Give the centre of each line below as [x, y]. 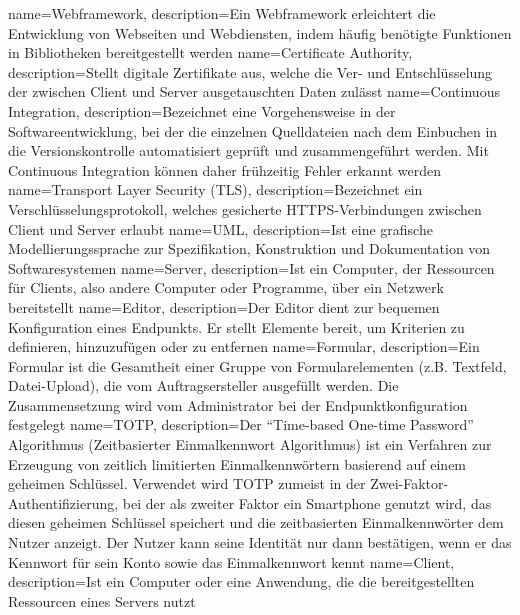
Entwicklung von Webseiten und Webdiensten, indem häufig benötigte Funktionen [260, 32]
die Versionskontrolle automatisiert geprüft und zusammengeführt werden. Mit [248, 150]
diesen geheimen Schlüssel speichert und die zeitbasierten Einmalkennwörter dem [256, 522]
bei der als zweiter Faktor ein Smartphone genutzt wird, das [307, 502]
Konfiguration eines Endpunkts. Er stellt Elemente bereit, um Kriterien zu [236, 326]
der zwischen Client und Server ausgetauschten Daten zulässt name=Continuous [254, 91]
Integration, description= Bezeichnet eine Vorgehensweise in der [202, 110]
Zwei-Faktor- [409, 483]
